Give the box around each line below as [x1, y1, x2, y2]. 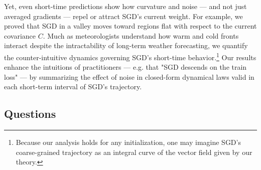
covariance [4, 30, 36, 41]
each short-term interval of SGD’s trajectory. [4, 81, 142, 92]
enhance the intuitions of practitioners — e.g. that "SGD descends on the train [4, 62, 247, 72]
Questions [4, 106, 56, 121]
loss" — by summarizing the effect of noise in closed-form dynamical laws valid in [4, 71, 254, 82]
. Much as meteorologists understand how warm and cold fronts [43, 30, 239, 41]
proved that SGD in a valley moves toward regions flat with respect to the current [4, 21, 257, 31]
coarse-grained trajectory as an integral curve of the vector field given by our [16, 146, 252, 157]
